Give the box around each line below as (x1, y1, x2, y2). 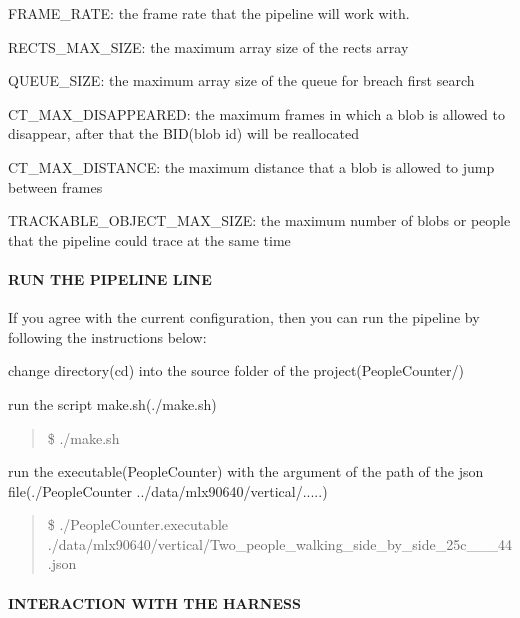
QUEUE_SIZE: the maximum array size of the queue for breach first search (8, 70, 475, 91)
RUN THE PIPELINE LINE (8, 268, 212, 289)
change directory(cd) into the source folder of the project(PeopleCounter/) (8, 360, 464, 381)
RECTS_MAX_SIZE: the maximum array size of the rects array (8, 36, 409, 57)
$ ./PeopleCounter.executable (47, 514, 229, 535)
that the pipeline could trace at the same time (8, 229, 291, 250)
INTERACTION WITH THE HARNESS (8, 592, 301, 613)
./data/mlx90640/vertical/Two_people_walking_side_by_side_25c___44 (47, 533, 512, 554)
